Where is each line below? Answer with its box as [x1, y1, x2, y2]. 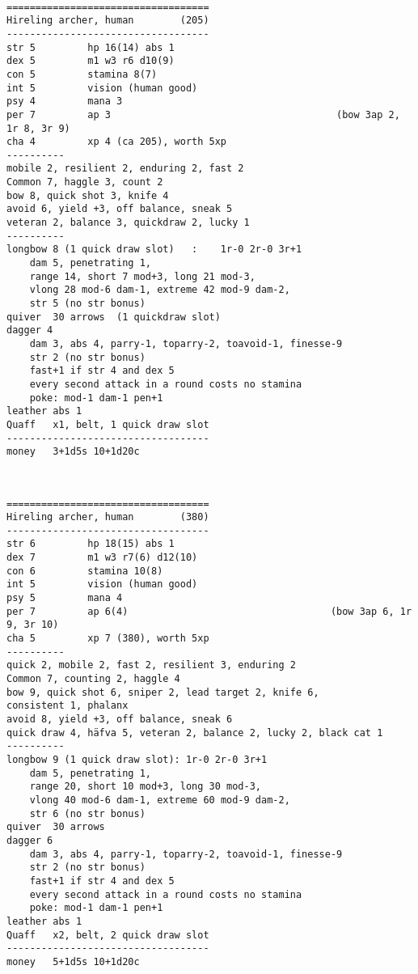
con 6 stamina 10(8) [6, 565, 163, 577]
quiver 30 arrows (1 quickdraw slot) [6, 311, 221, 323]
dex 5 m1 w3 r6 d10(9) [6, 55, 175, 67]
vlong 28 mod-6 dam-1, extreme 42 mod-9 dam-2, [29, 284, 290, 296]
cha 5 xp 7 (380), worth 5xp [6, 633, 209, 645]
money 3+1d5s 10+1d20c [6, 446, 140, 458]
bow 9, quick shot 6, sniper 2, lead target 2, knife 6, [6, 686, 319, 698]
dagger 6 [6, 834, 53, 846]
